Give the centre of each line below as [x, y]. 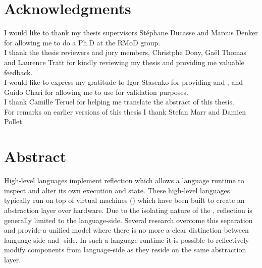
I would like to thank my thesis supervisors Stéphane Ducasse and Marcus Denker [131, 33]
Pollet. [14, 121]
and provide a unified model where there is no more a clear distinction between [126, 230]
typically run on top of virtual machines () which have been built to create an [124, 200]
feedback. [18, 72]
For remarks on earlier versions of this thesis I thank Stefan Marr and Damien [125, 111]
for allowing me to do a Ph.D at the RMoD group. [82, 42]
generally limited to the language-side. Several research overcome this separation [128, 220]
